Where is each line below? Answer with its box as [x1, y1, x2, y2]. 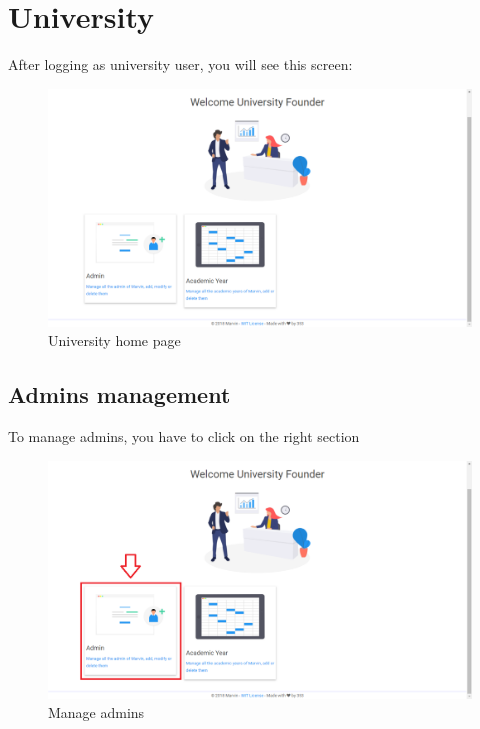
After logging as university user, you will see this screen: [8, 54, 353, 75]
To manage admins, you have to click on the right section [8, 426, 360, 447]
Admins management [8, 379, 231, 410]
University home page [48, 330, 181, 351]
